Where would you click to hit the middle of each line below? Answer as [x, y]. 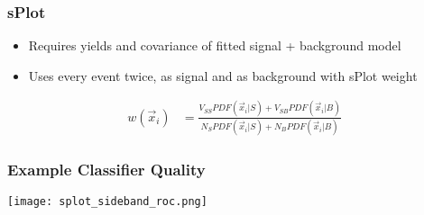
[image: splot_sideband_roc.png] [107, 202]
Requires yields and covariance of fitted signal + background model [215, 45]
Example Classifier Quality [106, 169]
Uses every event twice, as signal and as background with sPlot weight [223, 75]
